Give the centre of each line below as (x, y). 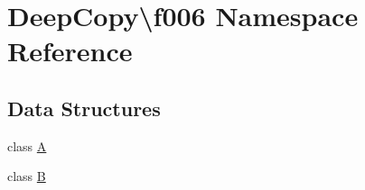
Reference (70, 51)
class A (27, 145)
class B (27, 176)
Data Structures (84, 108)
